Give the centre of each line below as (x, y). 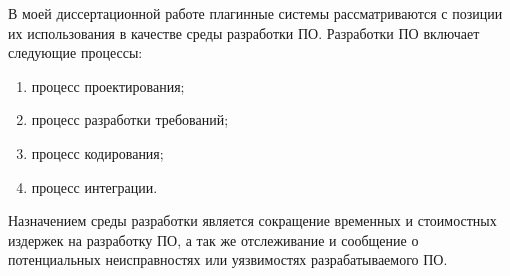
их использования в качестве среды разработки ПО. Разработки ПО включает (244, 32)
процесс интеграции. (94, 186)
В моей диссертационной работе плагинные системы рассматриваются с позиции (255, 13)
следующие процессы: (75, 52)
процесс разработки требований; (130, 119)
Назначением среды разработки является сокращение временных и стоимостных (252, 220)
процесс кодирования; (97, 152)
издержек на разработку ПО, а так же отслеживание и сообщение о (213, 239)
